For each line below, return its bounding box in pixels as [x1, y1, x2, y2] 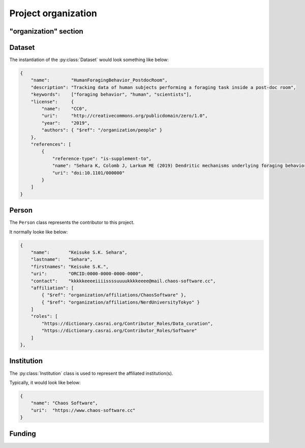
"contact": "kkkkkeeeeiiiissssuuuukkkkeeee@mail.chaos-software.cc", [30, 278, 216, 284]
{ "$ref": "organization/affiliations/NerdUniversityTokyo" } [41, 299, 200, 305]
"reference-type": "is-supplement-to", [52, 156, 152, 161]
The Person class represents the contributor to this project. [9, 219, 135, 226]
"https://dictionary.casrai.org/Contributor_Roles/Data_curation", [41, 320, 213, 326]
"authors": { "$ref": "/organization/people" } [41, 127, 163, 133]
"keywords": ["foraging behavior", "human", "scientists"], [30, 92, 192, 98]
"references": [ [30, 141, 71, 147]
